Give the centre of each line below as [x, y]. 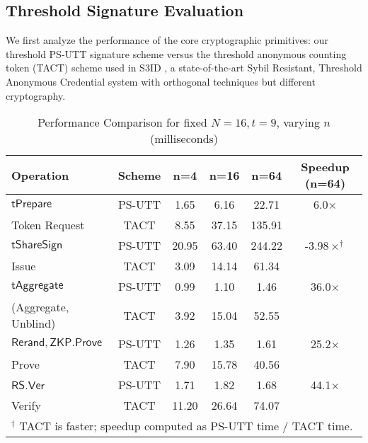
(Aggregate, [40, 307]
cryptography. [36, 95]
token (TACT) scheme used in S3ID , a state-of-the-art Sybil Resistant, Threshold [184, 68]
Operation [40, 175]
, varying [298, 122]
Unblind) [34, 323]
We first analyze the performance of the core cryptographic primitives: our [167, 40]
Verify [26, 405]
